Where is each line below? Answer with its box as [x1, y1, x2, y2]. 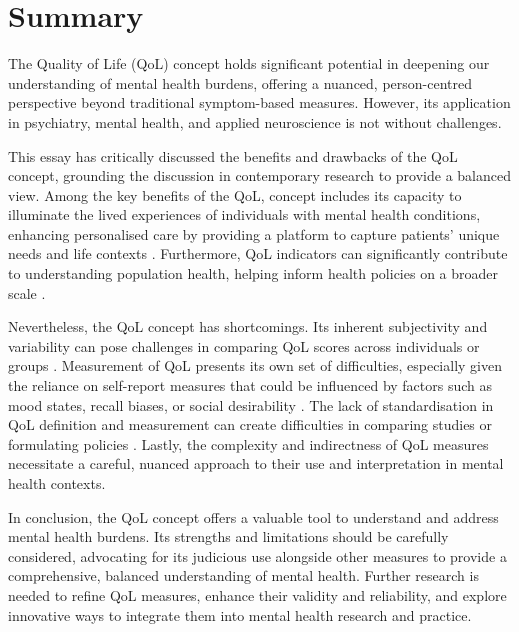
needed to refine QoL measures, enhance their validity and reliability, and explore [8, 584, 507, 605]
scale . [8, 282, 46, 303]
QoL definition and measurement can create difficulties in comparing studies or [8, 414, 493, 435]
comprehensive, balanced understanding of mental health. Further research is [8, 565, 479, 586]
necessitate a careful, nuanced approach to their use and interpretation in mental [8, 453, 504, 474]
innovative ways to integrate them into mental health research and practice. [8, 604, 472, 625]
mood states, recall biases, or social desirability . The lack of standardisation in [8, 394, 494, 415]
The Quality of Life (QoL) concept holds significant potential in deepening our [8, 53, 490, 74]
